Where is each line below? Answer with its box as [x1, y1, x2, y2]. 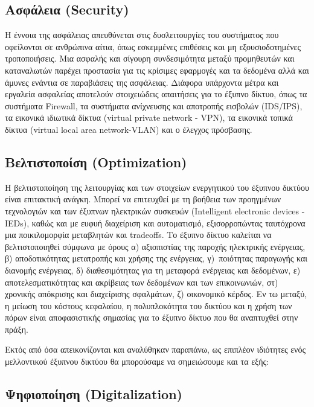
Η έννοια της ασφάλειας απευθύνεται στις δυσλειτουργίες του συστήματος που [5, 28, 279, 41]
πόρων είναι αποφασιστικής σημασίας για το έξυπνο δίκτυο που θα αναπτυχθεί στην [5, 311, 298, 324]
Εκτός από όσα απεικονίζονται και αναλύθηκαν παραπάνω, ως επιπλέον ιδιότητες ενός [5, 343, 306, 356]
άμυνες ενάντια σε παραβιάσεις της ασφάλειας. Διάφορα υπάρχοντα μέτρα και [5, 75, 279, 88]
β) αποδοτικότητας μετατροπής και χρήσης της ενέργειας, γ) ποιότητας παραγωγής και [5, 252, 308, 264]
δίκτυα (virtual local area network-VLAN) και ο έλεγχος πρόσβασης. [5, 123, 252, 135]
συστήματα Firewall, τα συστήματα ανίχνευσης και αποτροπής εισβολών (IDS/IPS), [5, 99, 303, 112]
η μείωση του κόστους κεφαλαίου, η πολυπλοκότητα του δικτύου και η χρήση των [5, 299, 292, 312]
